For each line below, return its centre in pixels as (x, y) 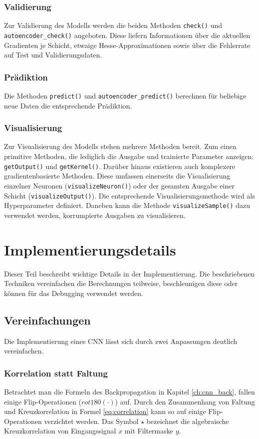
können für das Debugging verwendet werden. (74, 293)
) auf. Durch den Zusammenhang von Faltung (185, 401)
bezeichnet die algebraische (188, 421)
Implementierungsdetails (90, 249)
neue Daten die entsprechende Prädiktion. (68, 105)
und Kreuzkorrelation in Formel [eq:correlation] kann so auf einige (105, 411)
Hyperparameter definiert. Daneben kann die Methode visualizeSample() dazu (127, 205)
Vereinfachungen (47, 320)
